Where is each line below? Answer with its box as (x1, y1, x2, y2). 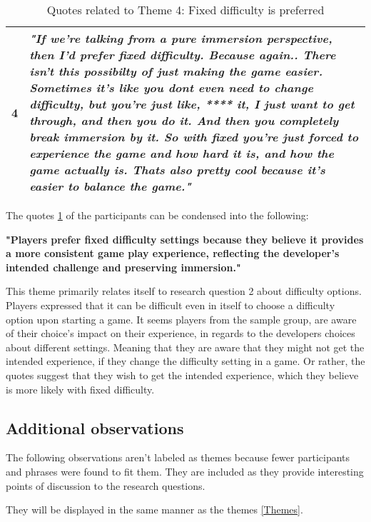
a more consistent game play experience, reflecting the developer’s (6, 246, 340, 261)
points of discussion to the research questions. (6, 478, 205, 493)
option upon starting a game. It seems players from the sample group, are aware (6, 311, 357, 326)
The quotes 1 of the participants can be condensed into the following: (6, 208, 309, 222)
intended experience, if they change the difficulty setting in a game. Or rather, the (6, 353, 365, 368)
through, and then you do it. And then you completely (29, 112, 339, 129)
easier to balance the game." (29, 178, 191, 194)
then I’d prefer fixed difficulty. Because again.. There (29, 46, 336, 63)
